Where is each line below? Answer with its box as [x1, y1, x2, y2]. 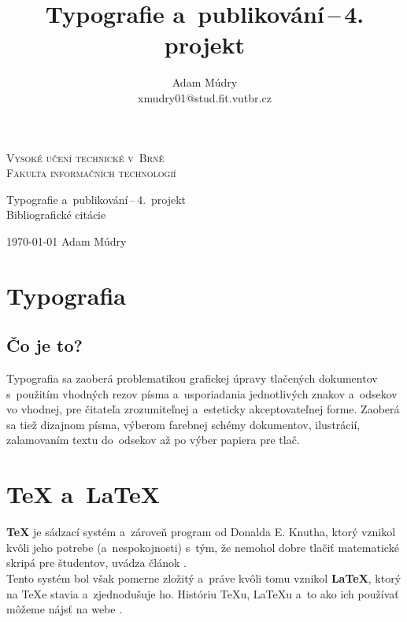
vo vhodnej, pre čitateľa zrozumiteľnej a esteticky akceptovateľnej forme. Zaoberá [6, 401, 400, 417]
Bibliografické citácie [6, 206, 106, 223]
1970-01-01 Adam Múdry [6, 232, 127, 249]
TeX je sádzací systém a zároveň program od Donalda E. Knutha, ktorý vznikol [6, 524, 396, 540]
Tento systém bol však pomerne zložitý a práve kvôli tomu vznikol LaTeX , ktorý [6, 569, 401, 586]
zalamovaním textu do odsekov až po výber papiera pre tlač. [6, 431, 300, 448]
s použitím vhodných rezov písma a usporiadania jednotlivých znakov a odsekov [6, 385, 398, 402]
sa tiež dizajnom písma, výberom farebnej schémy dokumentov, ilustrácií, [6, 416, 361, 432]
